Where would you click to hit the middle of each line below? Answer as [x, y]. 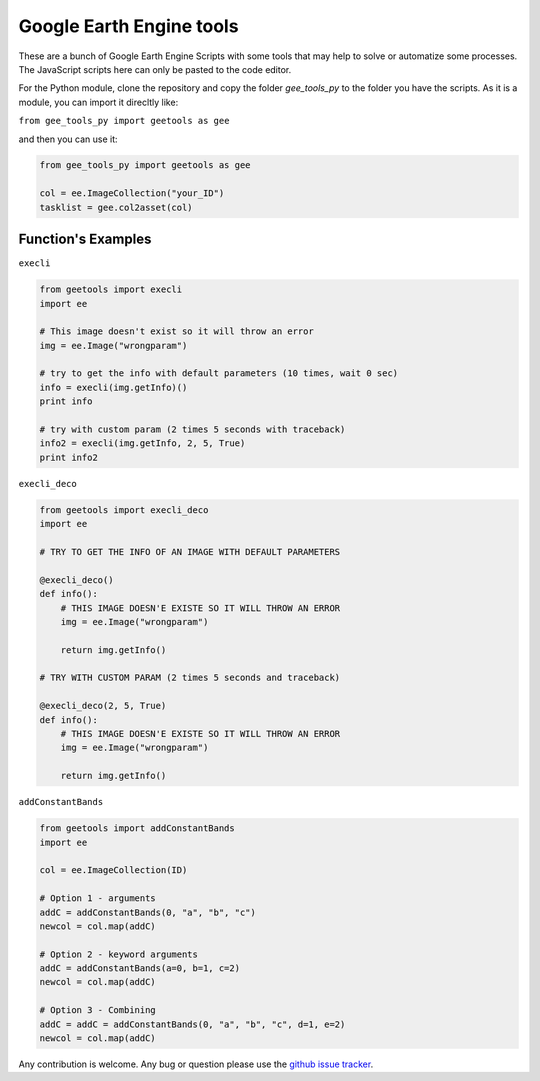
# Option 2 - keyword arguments [119, 954]
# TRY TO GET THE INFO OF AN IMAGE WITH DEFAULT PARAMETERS [190, 551]
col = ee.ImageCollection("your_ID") [132, 193]
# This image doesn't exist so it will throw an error [176, 331]
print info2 [69, 457]
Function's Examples [85, 239]
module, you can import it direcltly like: [98, 102]
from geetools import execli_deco [124, 509]
